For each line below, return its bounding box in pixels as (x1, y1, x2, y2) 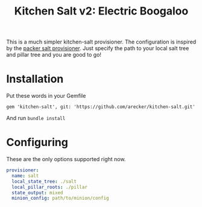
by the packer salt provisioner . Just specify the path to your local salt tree (6, 45, 189, 52)
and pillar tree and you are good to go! (6, 51, 101, 59)
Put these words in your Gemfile (6, 92, 86, 100)
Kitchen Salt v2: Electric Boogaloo (14, 4, 189, 18)
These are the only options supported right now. (6, 156, 126, 163)
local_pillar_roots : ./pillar (11, 184, 87, 190)
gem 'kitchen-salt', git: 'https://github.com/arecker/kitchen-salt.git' (6, 104, 196, 110)
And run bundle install (6, 115, 66, 122)
